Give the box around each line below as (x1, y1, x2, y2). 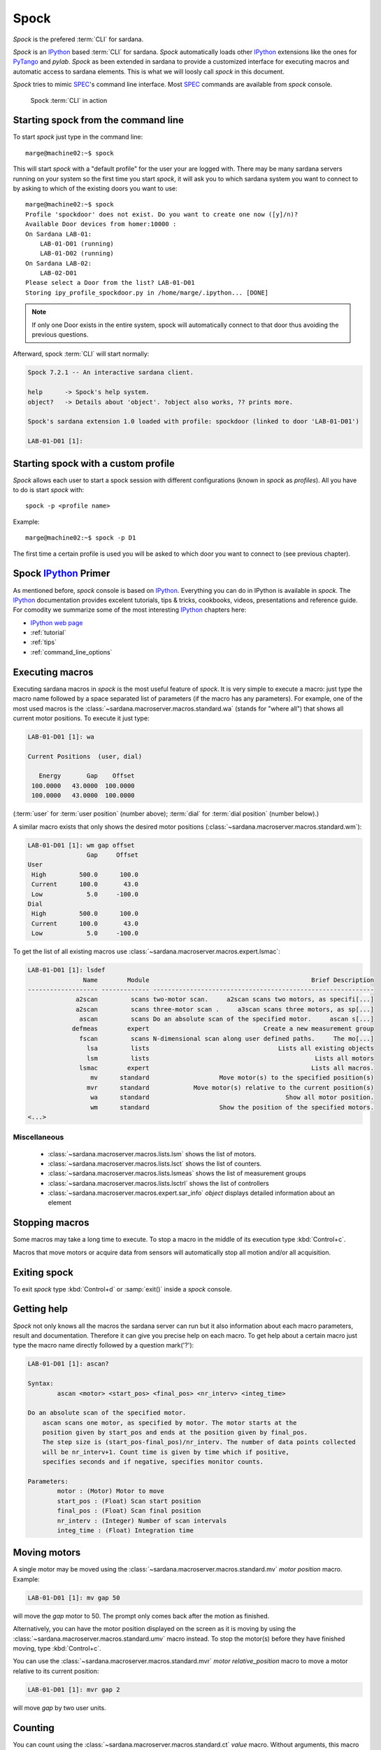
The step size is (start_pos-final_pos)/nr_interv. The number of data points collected (42, 1438, 356, 1446)
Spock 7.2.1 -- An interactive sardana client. (27, 368, 194, 377)
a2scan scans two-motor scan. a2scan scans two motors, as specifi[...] (76, 995, 374, 1004)
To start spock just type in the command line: (13, 133, 143, 141)
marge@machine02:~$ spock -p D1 (25, 534, 136, 542)
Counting (13, 1722, 55, 1734)
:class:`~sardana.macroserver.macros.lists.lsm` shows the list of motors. (48, 1149, 257, 1158)
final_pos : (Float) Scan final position (57, 1507, 201, 1515)
